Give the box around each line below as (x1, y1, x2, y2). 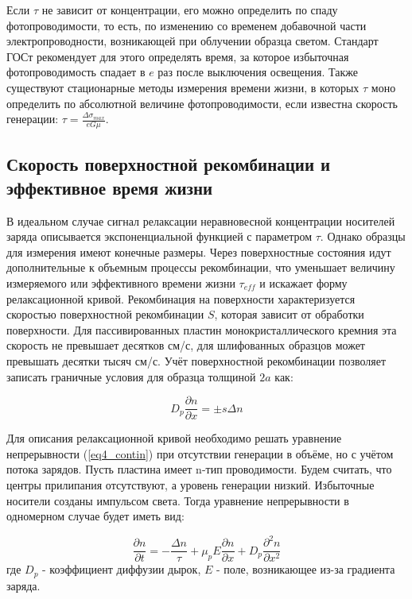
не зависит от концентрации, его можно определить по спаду (41, 2, 338, 17)
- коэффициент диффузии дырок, (42, 561, 201, 578)
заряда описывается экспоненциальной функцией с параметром (6, 228, 313, 245)
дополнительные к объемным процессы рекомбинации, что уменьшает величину (6, 259, 395, 276)
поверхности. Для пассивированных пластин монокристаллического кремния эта (6, 321, 397, 338)
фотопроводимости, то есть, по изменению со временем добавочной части (6, 17, 367, 33)
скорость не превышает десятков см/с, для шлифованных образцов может (6, 337, 365, 354)
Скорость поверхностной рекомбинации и (6, 152, 331, 176)
